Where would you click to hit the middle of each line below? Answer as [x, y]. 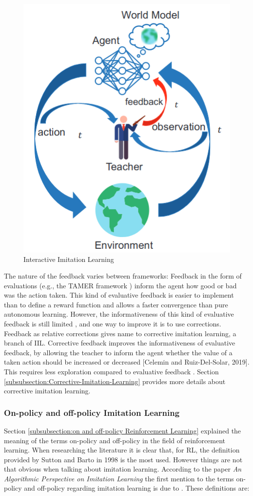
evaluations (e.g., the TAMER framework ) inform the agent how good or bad [120, 285]
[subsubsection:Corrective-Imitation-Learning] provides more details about [115, 381]
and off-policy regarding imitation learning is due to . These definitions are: [137, 488]
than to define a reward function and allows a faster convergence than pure [116, 304]
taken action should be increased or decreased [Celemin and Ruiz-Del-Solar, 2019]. [127, 362]
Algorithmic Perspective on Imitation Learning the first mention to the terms [119, 478]
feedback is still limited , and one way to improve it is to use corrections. [113, 323]
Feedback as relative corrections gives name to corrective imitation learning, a [120, 333]
